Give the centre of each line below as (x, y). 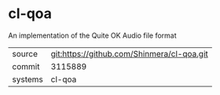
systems (27, 79)
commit (26, 66)
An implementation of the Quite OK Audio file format (92, 35)
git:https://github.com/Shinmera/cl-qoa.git (129, 53)
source (25, 53)
